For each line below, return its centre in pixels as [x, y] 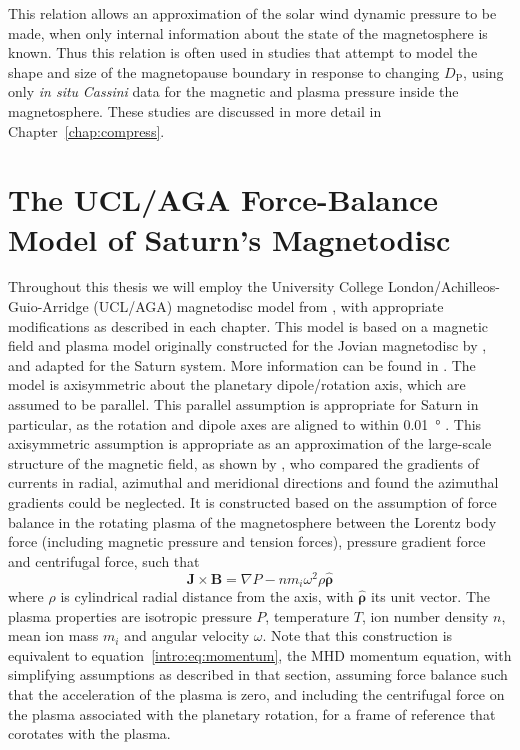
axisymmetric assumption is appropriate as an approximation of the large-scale [250, 443]
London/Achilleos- [443, 286]
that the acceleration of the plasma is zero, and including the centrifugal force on [256, 694]
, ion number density [425, 615]
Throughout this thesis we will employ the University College [196, 286]
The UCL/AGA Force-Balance [223, 199]
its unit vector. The [430, 596]
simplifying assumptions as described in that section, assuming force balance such [258, 674]
